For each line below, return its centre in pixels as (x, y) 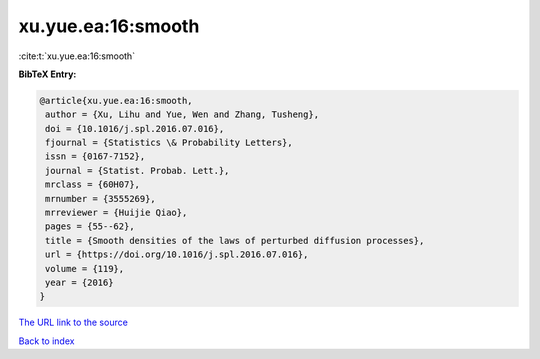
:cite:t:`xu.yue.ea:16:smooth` (76, 56)
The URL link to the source (73, 322)
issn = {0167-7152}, (95, 156)
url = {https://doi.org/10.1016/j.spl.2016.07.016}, (177, 254)
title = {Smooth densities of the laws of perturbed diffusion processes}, (235, 240)
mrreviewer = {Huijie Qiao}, (116, 213)
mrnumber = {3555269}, (101, 198)
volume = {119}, (85, 268)
